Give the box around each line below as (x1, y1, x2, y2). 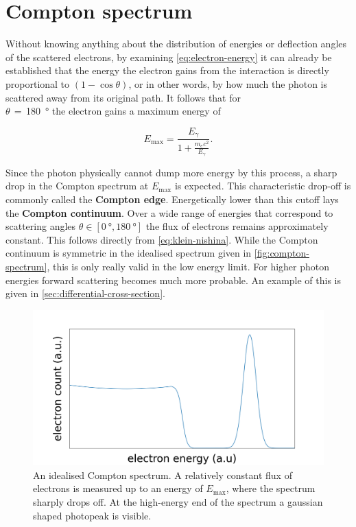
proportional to (5, 76, 70, 91)
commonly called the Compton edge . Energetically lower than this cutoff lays (5, 191, 339, 206)
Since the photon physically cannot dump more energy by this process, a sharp (5, 165, 337, 179)
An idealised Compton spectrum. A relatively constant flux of (33, 467, 292, 482)
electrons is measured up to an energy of (33, 481, 203, 495)
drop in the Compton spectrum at (5, 178, 149, 193)
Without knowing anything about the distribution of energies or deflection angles (5, 36, 347, 51)
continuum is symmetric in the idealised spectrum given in (5, 246, 252, 260)
